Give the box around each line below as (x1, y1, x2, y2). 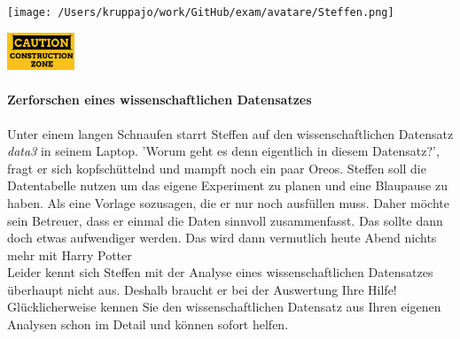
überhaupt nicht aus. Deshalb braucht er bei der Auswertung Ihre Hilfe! (7, 280, 397, 298)
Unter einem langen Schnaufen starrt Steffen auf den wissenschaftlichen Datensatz (7, 124, 454, 143)
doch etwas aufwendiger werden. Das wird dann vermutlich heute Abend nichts (7, 228, 437, 247)
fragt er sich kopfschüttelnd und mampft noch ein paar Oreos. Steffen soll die (7, 158, 426, 177)
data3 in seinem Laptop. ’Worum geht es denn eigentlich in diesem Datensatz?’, (7, 142, 440, 160)
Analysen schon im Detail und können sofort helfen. (7, 315, 289, 334)
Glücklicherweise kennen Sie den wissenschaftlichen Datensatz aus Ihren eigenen (7, 297, 441, 316)
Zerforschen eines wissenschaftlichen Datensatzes (7, 90, 312, 109)
